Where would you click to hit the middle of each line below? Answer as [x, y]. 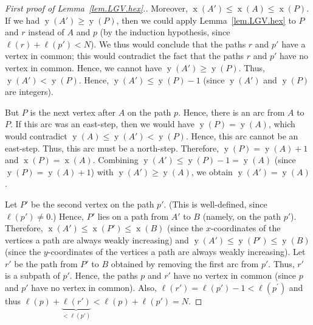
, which [282, 124]
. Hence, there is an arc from [232, 112]
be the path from [46, 263]
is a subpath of [33, 275]
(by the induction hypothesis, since [165, 32]
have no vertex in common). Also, [94, 288]
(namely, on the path [242, 216]
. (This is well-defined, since [215, 204]
